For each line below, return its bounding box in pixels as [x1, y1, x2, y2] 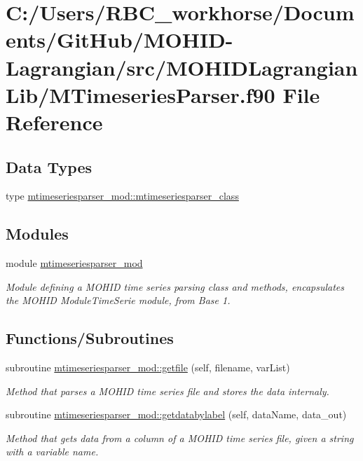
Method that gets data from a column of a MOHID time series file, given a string [6, 430, 354, 445]
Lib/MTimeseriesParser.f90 [6, 80, 275, 109]
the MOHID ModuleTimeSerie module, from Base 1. [6, 293, 231, 308]
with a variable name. [6, 444, 99, 459]
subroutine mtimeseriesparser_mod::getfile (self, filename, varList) [6, 360, 290, 375]
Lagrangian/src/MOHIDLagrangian [6, 53, 358, 81]
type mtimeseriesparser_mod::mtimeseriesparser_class [6, 188, 239, 203]
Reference [6, 107, 103, 136]
